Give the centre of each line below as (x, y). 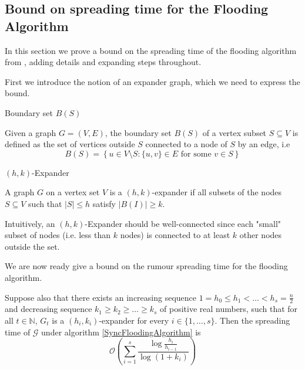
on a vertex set (73, 192)
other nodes (261, 235)
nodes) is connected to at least (175, 235)
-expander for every (134, 320)
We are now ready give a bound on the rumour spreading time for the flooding (146, 266)
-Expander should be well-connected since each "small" (183, 223)
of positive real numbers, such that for (229, 309)
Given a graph (31, 132)
